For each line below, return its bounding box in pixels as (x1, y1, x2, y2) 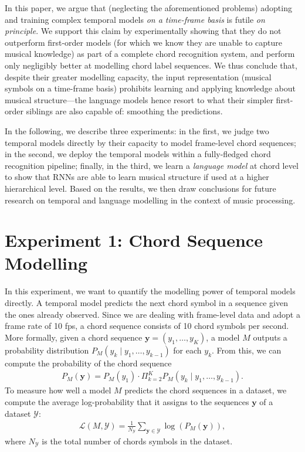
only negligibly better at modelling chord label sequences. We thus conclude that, (5, 59, 297, 71)
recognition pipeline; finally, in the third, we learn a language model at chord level (5, 159, 299, 171)
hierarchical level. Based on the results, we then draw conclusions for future (5, 182, 276, 194)
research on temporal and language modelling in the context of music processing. (5, 193, 296, 206)
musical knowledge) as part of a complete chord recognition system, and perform (5, 47, 295, 60)
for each (173, 344, 202, 356)
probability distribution (5, 344, 89, 356)
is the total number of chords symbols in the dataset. (42, 434, 233, 447)
